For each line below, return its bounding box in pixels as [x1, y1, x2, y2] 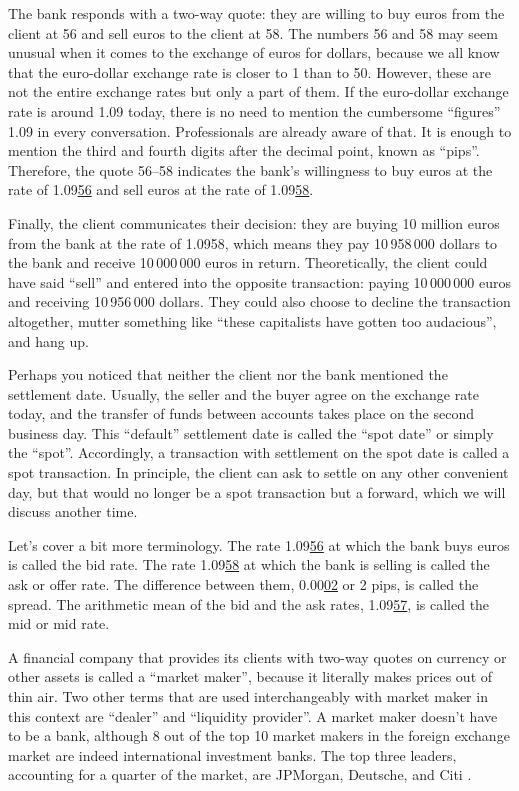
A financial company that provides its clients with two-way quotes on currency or [8, 646, 507, 667]
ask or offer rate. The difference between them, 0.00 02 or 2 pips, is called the [8, 574, 479, 595]
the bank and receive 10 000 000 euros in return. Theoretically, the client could [8, 252, 488, 273]
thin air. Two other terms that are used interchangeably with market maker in [8, 686, 488, 706]
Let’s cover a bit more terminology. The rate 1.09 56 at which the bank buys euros [8, 534, 510, 555]
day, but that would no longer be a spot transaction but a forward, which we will [8, 481, 506, 502]
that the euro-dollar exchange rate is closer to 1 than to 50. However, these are [8, 61, 492, 82]
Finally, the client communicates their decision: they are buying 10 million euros [8, 212, 500, 233]
